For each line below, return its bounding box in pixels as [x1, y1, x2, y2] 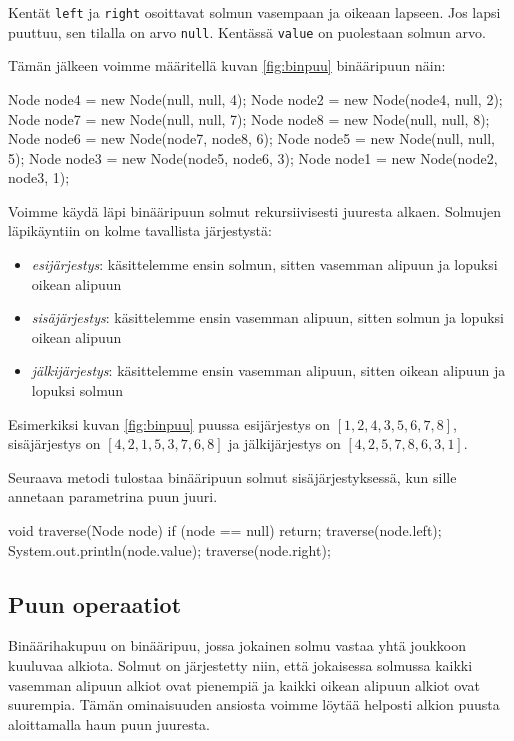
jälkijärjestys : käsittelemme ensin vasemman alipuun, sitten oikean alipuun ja [31, 360, 506, 381]
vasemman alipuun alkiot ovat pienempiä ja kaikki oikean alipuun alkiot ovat [8, 674, 480, 695]
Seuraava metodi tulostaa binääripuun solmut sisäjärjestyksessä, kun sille [8, 466, 457, 487]
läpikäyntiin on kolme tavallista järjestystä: [8, 220, 272, 241]
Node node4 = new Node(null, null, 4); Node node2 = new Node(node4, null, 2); [8, 88, 503, 109]
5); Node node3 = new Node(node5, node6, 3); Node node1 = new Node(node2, [8, 147, 498, 168]
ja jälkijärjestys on [228, 433, 341, 454]
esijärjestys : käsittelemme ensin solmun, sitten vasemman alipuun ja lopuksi [31, 254, 498, 275]
